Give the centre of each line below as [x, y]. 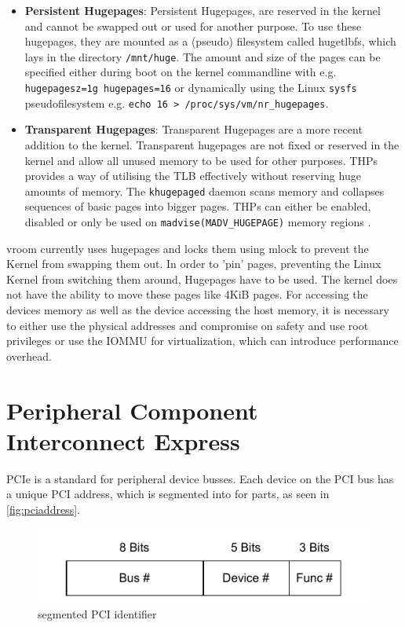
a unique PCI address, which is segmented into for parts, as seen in [168, 494]
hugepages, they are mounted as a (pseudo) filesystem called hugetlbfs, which [210, 41]
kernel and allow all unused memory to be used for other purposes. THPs [201, 160]
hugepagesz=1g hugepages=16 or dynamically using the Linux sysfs [191, 88]
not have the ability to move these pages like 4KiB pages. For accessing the [187, 294]
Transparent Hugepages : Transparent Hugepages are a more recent [193, 129]
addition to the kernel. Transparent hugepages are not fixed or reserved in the [212, 144]
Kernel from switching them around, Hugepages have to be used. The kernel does [202, 279]
